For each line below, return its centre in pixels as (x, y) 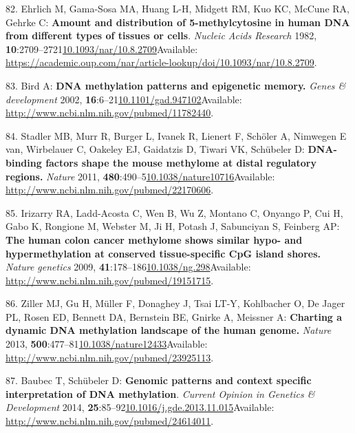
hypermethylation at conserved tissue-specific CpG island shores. (163, 253)
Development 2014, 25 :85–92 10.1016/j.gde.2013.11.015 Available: (140, 407)
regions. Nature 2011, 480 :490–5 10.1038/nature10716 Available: (140, 176)
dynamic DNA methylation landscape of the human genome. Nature (169, 330)
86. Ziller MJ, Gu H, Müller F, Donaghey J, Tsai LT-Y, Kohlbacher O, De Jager (175, 303)
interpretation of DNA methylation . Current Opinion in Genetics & (160, 393)
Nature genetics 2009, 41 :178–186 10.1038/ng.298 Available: (128, 267)
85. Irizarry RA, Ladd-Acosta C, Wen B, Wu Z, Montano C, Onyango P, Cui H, (174, 212)
